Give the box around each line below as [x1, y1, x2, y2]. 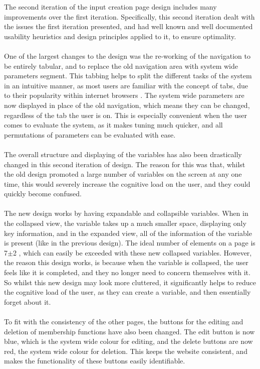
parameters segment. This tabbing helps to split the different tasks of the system [4, 70, 252, 81]
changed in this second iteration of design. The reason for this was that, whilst [4, 159, 245, 169]
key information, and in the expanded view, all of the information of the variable [4, 227, 252, 238]
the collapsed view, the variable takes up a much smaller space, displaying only [4, 218, 246, 228]
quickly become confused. [4, 188, 82, 199]
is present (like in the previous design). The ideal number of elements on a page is [4, 237, 255, 248]
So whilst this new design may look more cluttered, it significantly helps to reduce [4, 277, 256, 287]
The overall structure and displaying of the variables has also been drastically [4, 149, 242, 159]
